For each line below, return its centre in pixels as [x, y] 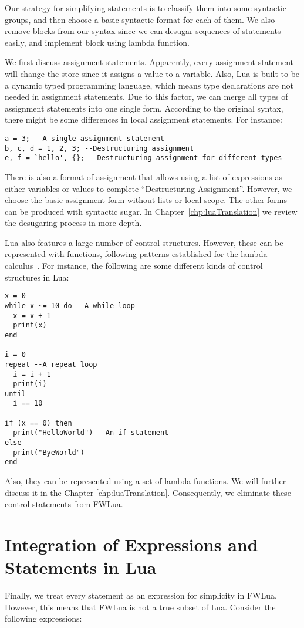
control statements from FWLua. [64, 504]
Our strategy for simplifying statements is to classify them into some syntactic [146, 8]
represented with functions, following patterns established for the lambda [136, 254]
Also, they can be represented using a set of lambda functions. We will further [146, 481]
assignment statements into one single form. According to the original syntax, [144, 108]
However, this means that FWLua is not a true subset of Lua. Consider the [140, 607]
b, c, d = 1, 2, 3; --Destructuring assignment [99, 148]
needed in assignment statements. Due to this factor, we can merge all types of [146, 97]
